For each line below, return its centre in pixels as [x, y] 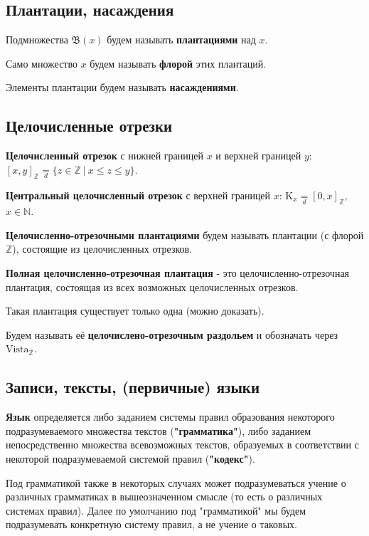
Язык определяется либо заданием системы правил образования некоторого [170, 417]
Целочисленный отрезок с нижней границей [105, 156]
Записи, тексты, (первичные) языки [133, 387]
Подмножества [37, 40]
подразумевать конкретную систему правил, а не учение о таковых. [151, 524]
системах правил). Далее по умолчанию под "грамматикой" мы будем [156, 510]
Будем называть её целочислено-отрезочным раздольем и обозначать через [172, 334]
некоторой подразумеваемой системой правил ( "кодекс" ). [130, 458]
